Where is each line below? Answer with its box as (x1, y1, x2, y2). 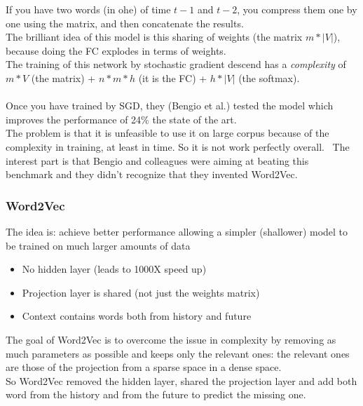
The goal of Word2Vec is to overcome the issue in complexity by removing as (6, 332, 336, 346)
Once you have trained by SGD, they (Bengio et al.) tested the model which (6, 98, 334, 113)
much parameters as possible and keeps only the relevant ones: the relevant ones (6, 346, 350, 360)
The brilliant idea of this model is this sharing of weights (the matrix (6, 29, 303, 44)
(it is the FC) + (138, 70, 207, 85)
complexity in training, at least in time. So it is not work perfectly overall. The (6, 139, 350, 154)
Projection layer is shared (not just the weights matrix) (22, 285, 260, 299)
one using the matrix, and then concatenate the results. (6, 15, 244, 30)
